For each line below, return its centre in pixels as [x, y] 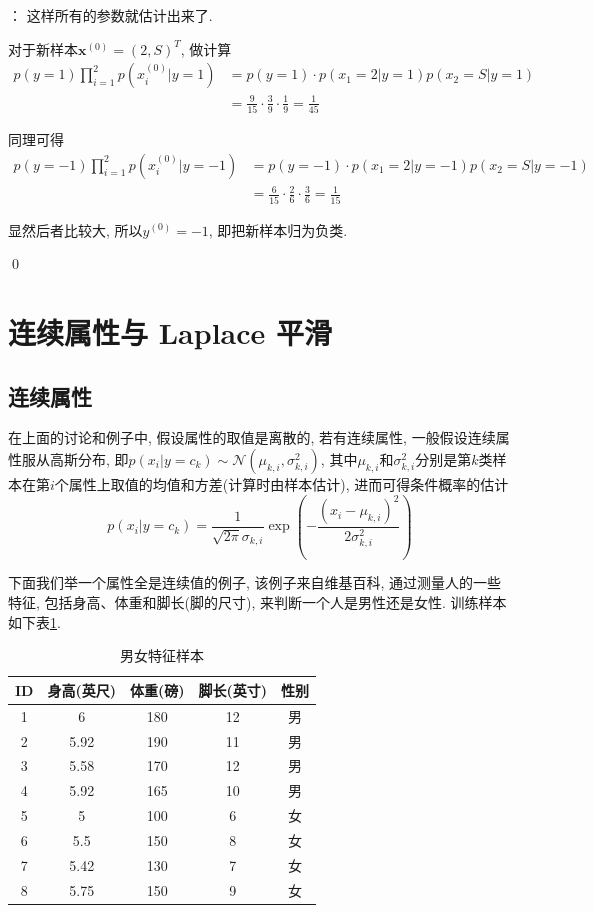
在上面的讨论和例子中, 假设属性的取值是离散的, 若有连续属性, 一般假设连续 [252, 437]
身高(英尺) [81, 689]
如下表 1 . [34, 621]
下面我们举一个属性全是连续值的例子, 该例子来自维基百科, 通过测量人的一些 [255, 582]
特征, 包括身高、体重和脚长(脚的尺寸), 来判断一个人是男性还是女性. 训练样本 [257, 602]
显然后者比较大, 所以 [75, 229]
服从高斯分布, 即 [75, 458]
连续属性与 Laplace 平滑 [170, 331]
